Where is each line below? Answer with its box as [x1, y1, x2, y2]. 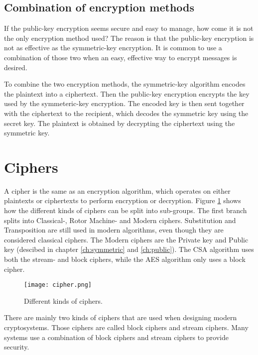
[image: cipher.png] [24, 281, 92, 289]
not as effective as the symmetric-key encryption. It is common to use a [4, 42, 222, 53]
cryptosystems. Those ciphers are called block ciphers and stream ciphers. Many [4, 322, 249, 333]
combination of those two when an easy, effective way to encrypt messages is [4, 52, 237, 62]
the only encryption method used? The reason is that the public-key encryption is [4, 32, 254, 43]
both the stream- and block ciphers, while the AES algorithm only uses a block [4, 254, 246, 264]
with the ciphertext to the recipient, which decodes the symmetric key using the [4, 108, 249, 118]
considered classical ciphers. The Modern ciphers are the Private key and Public [4, 234, 249, 244]
